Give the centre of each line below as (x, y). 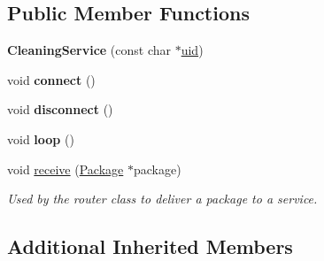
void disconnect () (60, 109)
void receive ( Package (66, 169)
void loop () (41, 138)
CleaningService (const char (89, 50)
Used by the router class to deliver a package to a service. (162, 199)
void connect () (51, 79)
